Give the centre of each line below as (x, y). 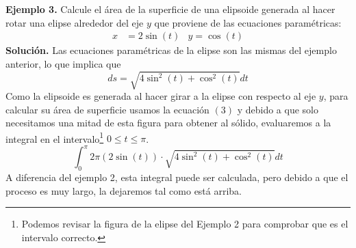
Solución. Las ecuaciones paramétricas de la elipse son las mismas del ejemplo (171, 50)
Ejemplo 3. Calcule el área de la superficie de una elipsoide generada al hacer (170, 9)
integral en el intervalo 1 (55, 137)
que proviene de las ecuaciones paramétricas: (248, 22)
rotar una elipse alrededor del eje (75, 22)
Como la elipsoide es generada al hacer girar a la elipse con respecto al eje (161, 95)
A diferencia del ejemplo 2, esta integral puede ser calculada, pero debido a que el (177, 177)
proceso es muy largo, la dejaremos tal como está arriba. (124, 190)
